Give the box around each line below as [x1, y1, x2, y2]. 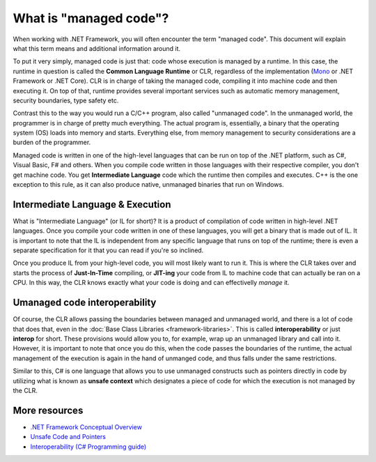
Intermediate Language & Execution [13, 199, 171, 210]
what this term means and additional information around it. [13, 44, 181, 52]
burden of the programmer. [13, 138, 91, 146]
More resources [13, 404, 84, 416]
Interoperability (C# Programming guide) [30, 442, 147, 451]
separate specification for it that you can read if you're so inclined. [13, 246, 204, 254]
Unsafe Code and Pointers [30, 433, 106, 441]
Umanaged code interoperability [13, 297, 157, 309]
